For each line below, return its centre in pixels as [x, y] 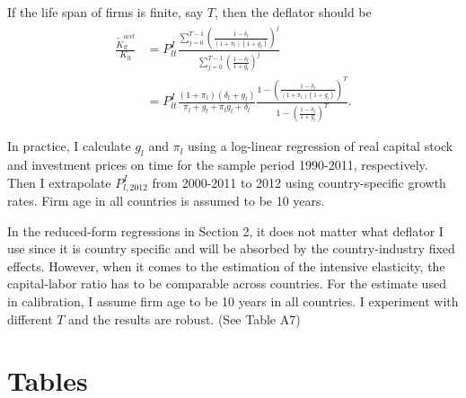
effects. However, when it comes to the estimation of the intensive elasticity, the [226, 265]
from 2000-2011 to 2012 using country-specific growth [299, 182]
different [30, 318]
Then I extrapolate [59, 182]
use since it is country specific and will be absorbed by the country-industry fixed [231, 248]
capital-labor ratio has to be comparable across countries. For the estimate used [227, 283]
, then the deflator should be [293, 12]
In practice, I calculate [69, 146]
